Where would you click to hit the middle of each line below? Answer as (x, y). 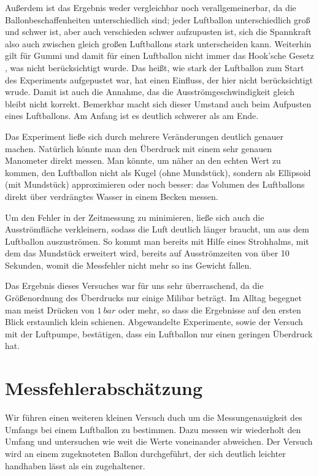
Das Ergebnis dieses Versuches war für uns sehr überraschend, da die (134, 286)
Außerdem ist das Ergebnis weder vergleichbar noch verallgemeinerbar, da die (151, 7)
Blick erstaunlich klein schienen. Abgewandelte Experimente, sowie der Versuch (154, 322)
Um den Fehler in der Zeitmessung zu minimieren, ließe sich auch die (135, 217)
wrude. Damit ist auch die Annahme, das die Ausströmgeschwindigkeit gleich (150, 92)
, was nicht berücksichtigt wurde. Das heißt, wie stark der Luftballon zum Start (155, 67)
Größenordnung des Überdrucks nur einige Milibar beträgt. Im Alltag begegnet (153, 298)
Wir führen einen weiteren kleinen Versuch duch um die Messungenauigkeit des (154, 417)
